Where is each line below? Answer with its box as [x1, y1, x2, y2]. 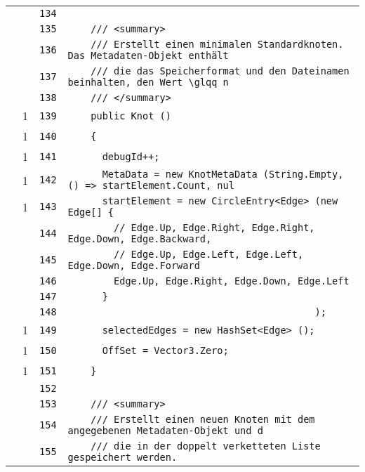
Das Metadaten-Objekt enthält [67, 50, 229, 61]
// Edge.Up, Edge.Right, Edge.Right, [114, 222, 315, 233]
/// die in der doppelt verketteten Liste [91, 440, 321, 452]
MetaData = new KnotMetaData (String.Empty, [102, 169, 344, 180]
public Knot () [91, 110, 171, 122]
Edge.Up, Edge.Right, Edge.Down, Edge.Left [114, 275, 350, 287]
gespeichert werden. [67, 452, 178, 463]
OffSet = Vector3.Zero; [102, 344, 229, 356]
